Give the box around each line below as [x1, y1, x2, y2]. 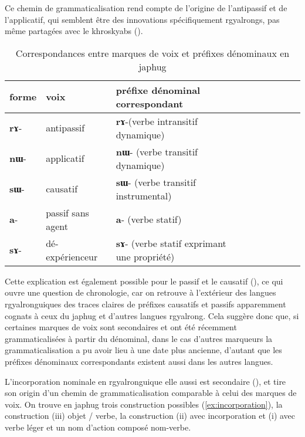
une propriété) [116, 249, 175, 263]
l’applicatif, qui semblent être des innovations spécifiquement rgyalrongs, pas [5, 13, 280, 25]
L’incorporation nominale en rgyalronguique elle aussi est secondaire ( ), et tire [5, 375, 286, 387]
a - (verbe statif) [116, 212, 182, 226]
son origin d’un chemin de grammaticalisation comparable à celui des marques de [5, 387, 297, 399]
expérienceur [46, 249, 98, 263]
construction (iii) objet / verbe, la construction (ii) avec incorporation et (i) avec [5, 409, 296, 422]
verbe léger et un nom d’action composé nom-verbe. [5, 421, 191, 433]
